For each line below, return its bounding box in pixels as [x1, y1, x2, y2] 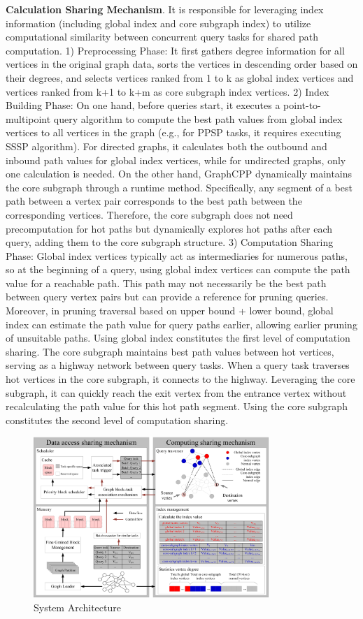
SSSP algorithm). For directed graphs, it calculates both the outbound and [6, 138, 327, 153]
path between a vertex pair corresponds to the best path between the [6, 194, 302, 208]
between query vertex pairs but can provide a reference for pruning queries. [6, 289, 329, 304]
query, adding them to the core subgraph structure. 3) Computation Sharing [6, 235, 334, 249]
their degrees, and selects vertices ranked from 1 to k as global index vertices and [6, 70, 354, 85]
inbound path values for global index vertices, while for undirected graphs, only [6, 152, 346, 167]
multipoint [6, 111, 51, 126]
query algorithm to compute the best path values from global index [53, 111, 343, 126]
